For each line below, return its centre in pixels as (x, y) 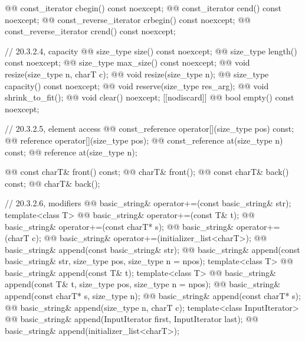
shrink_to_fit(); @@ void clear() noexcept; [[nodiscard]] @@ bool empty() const (150, 97)
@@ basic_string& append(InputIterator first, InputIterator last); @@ (132, 319)
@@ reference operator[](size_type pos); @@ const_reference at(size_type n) (144, 140)
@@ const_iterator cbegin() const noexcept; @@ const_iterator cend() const (143, 8)
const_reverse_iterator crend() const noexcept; (90, 31)
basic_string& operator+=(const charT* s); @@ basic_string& (119, 226)
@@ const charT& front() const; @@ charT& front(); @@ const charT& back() (147, 172)
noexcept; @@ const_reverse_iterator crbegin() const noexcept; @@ (128, 19)
